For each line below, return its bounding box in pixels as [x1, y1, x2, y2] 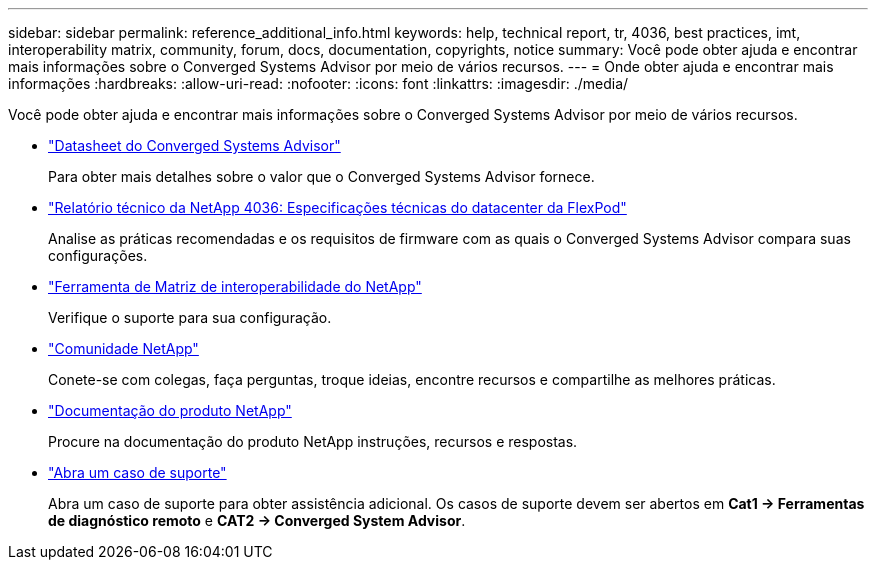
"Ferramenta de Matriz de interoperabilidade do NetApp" [48, 278, 422, 295]
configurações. [48, 247, 148, 264]
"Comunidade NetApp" [48, 340, 199, 357]
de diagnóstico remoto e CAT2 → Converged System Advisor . [48, 512, 466, 529]
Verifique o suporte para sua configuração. [48, 309, 332, 326]
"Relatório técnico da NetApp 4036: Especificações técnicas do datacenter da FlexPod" [48, 199, 627, 216]
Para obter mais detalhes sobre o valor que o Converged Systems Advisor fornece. [48, 168, 595, 185]
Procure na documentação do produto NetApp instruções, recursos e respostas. [48, 433, 578, 450]
